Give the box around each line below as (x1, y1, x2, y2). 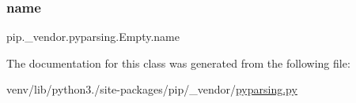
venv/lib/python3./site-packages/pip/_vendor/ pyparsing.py (6, 81, 297, 97)
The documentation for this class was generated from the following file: (6, 54, 350, 71)
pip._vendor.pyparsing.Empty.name (6, 28, 180, 45)
